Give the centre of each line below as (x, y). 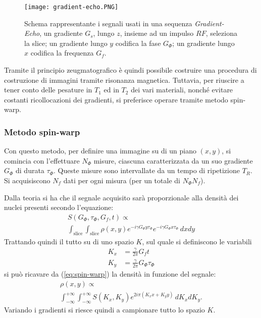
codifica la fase (138, 43)
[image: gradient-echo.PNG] (71, 7)
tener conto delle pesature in (48, 90)
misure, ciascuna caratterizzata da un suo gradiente (173, 160)
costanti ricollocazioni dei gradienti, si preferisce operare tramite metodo (116, 99)
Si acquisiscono (27, 180)
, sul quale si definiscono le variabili (197, 241)
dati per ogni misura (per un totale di (122, 180)
